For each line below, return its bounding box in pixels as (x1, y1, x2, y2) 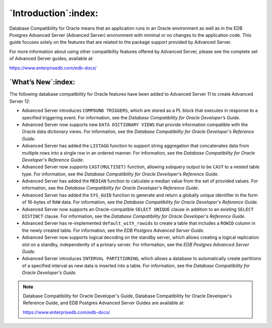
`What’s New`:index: (9, 78, 76, 87)
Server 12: (9, 98, 30, 104)
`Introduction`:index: (9, 8, 98, 19)
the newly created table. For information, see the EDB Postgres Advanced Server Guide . (22, 227, 205, 233)
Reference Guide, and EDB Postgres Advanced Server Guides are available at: (23, 300, 185, 306)
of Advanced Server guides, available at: (9, 55, 94, 61)
